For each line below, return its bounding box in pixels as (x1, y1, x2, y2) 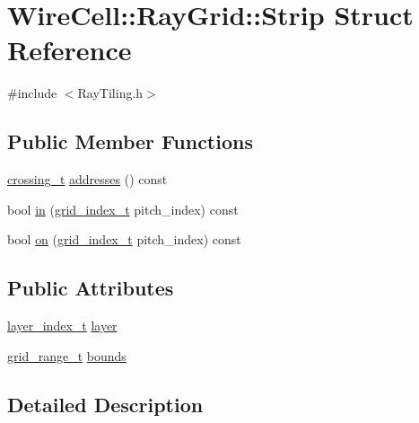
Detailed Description (7, 390, 204, 418)
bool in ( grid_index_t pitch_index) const (7, 199, 239, 218)
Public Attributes (7, 274, 174, 302)
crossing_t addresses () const (7, 170, 168, 189)
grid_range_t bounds (7, 346, 127, 365)
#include (7, 84, 57, 102)
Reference (7, 31, 132, 68)
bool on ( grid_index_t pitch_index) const (7, 230, 241, 249)
